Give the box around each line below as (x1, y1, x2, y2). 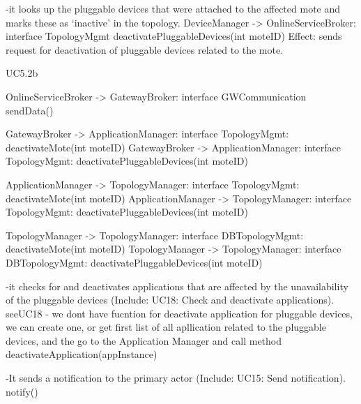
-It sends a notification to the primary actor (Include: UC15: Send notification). (6, 371, 346, 385)
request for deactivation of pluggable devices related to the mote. (6, 42, 284, 57)
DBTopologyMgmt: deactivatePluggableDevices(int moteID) (6, 255, 263, 269)
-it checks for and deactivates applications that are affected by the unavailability (6, 278, 348, 293)
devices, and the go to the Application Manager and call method (6, 333, 282, 347)
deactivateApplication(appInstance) (6, 347, 158, 361)
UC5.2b (6, 66, 38, 80)
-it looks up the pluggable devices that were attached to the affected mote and (6, 1, 341, 15)
